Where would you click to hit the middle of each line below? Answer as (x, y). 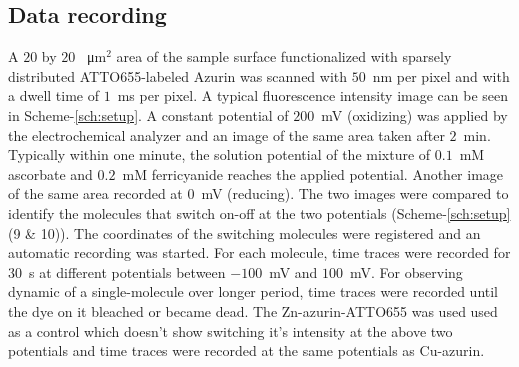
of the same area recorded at (95, 193)
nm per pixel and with (441, 75)
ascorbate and (50, 173)
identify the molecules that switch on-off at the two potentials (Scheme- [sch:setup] (259, 212)
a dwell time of (53, 95)
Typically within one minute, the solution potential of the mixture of (219, 154)
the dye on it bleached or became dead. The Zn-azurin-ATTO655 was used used (253, 310)
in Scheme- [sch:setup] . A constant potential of (148, 114)
